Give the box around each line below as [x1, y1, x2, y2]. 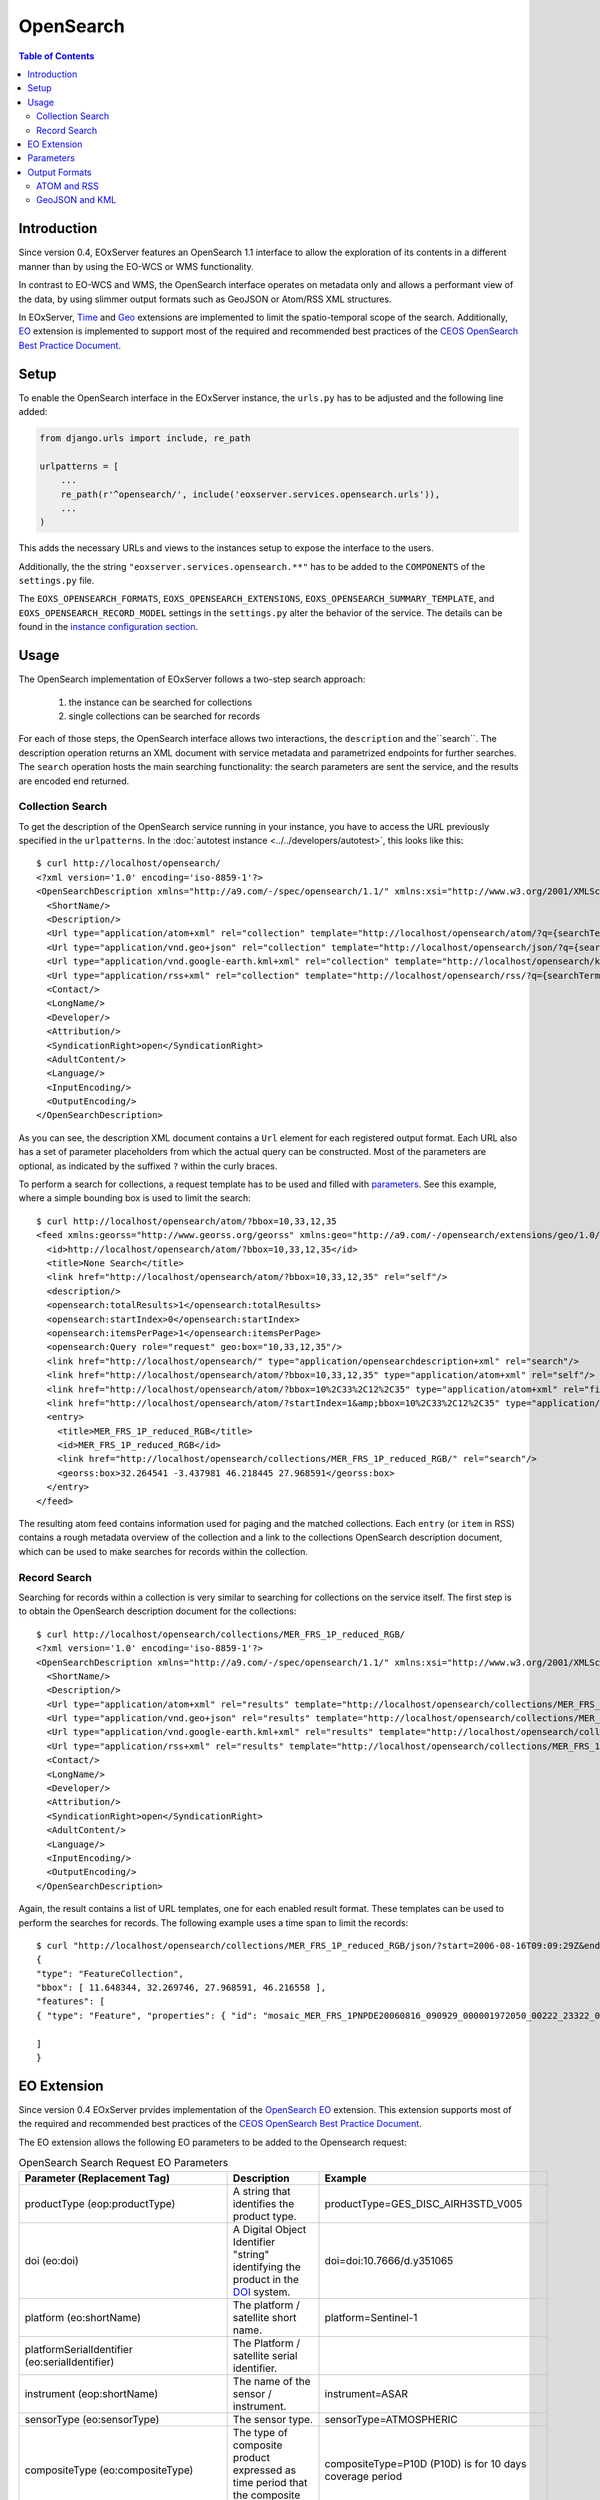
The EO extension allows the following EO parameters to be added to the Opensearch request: [18, 2136, 407, 2148]
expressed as [232, 2463, 297, 2477]
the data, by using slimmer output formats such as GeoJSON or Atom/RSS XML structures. [18, 293, 392, 305]
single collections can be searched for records [68, 710, 260, 722]
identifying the [232, 2260, 301, 2274]
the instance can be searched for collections [68, 696, 253, 708]
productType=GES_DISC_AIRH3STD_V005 [324, 2196, 523, 2210]
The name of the [232, 2374, 311, 2388]
